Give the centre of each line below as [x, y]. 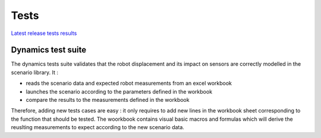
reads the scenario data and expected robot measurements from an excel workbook [129, 84]
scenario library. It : [35, 72]
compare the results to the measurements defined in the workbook [108, 100]
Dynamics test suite [48, 50]
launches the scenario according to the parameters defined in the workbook [119, 91]
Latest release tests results [44, 33]
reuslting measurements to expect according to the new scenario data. [97, 127]
